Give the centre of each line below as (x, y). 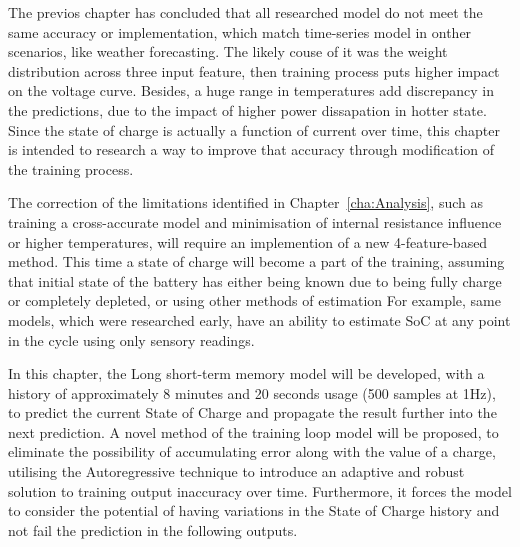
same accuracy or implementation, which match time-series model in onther (240, 31)
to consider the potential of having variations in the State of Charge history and (254, 510)
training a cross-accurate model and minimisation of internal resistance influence (255, 221)
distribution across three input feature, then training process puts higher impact (254, 70)
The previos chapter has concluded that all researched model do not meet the (245, 12)
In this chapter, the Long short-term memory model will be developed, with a (246, 373)
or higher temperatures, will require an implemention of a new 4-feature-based (248, 241)
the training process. (71, 168)
